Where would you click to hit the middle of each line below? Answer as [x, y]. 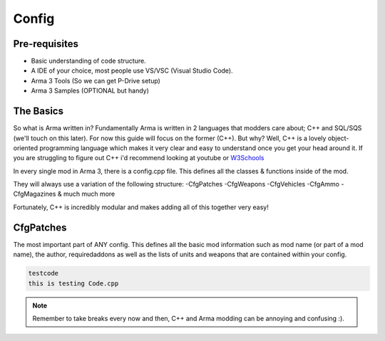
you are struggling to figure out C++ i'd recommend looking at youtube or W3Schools [139, 158]
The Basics [38, 111]
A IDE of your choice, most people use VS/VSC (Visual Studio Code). [132, 70]
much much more [89, 194]
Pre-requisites [46, 44]
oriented [26, 148]
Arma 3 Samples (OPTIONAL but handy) [90, 91]
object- [338, 138]
